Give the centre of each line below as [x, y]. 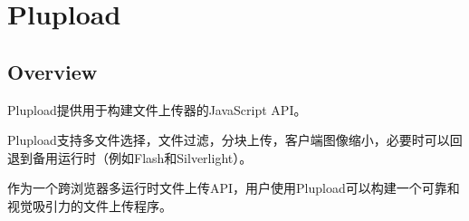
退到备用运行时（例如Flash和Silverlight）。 [130, 157]
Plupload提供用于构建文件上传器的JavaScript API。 [157, 109]
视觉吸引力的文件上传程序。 [90, 205]
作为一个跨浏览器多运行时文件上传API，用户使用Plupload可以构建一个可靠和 [234, 188]
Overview [53, 71]
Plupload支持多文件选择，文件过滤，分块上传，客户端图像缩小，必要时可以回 [235, 140]
